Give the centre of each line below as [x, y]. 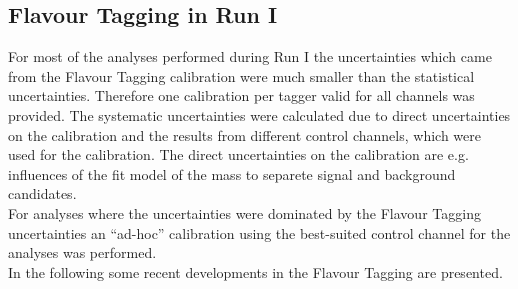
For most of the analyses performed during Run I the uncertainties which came [250, 56]
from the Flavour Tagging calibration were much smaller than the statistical [241, 75]
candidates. [42, 193]
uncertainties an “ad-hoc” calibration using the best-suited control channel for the [259, 232]
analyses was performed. [82, 252]
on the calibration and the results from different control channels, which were [244, 134]
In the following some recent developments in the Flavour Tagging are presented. [255, 271]
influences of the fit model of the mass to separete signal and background [232, 173]
